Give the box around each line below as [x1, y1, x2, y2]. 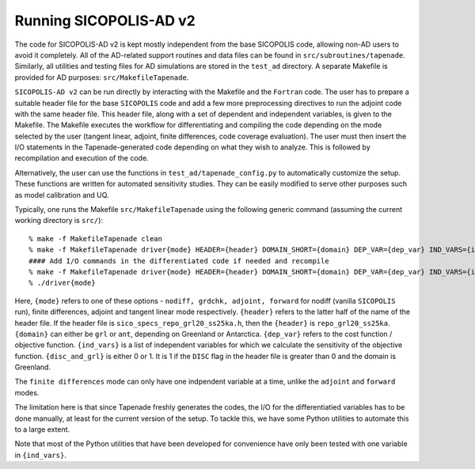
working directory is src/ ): [14, 216, 103, 225]
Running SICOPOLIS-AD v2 [14, 12, 196, 29]
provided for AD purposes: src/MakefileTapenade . [14, 72, 189, 82]
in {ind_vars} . [14, 450, 66, 460]
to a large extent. [14, 425, 70, 434]
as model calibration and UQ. [14, 190, 110, 199]
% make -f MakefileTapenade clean [28, 234, 162, 243]
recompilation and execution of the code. [14, 153, 150, 163]
